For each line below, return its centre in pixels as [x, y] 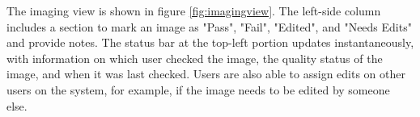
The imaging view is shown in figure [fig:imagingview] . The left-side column [194, 10]
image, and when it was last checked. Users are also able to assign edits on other [206, 74]
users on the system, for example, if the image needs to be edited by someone [198, 89]
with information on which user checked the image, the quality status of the [195, 58]
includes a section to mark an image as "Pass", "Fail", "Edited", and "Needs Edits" [209, 26]
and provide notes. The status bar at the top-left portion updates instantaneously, [210, 42]
